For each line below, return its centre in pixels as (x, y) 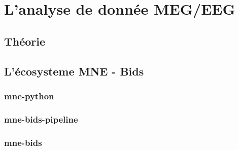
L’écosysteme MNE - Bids (74, 71)
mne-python (29, 96)
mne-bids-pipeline (41, 119)
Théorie (25, 41)
